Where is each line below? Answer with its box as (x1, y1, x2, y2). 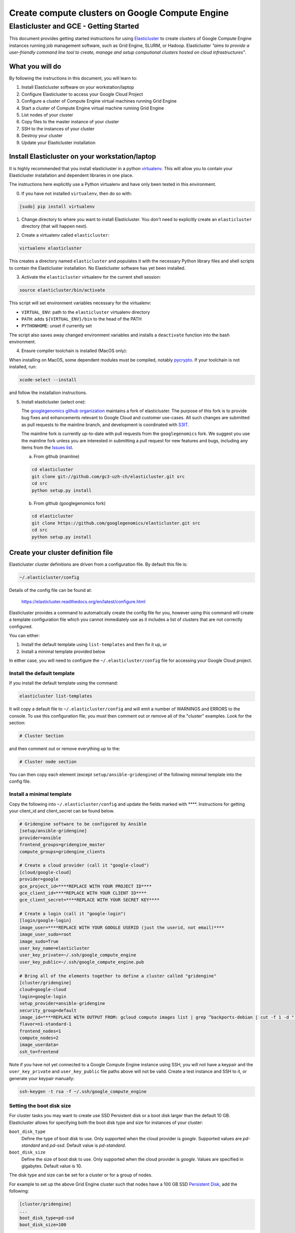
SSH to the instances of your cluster (21, 126, 95, 132)
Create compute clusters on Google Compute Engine (9, 7, 229, 18)
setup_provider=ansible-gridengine (19, 1001, 105, 1006)
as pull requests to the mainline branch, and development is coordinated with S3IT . (21, 422, 189, 428)
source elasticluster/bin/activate (19, 288, 105, 293)
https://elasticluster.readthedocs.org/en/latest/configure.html (21, 598, 146, 604)
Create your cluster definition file (9, 548, 113, 557)
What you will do (9, 62, 61, 71)
